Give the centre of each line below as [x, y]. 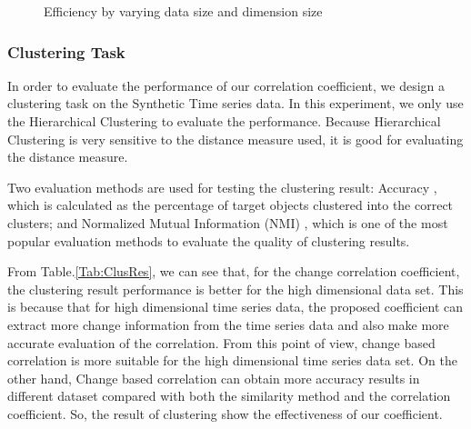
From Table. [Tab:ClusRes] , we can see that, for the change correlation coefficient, [234, 271]
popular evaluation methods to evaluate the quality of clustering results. [209, 240]
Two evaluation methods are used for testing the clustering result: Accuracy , [222, 187]
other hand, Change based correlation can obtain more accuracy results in [214, 378]
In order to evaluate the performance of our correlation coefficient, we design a [226, 85]
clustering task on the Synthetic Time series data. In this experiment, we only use [235, 103]
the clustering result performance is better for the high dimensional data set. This [235, 289]
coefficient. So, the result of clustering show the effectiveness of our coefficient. [225, 413]
